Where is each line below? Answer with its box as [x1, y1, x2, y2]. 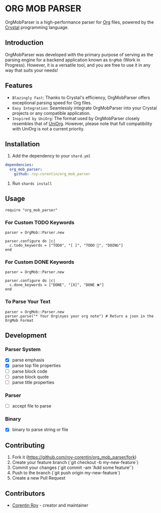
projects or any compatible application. [12, 110, 91, 116]
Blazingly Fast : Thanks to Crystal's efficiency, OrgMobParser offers [12, 94, 150, 101]
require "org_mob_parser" [5, 207, 58, 212]
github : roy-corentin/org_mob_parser [14, 172, 91, 177]
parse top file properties [12, 362, 61, 368]
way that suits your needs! [5, 67, 59, 73]
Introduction [5, 39, 44, 47]
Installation [5, 140, 40, 148]
